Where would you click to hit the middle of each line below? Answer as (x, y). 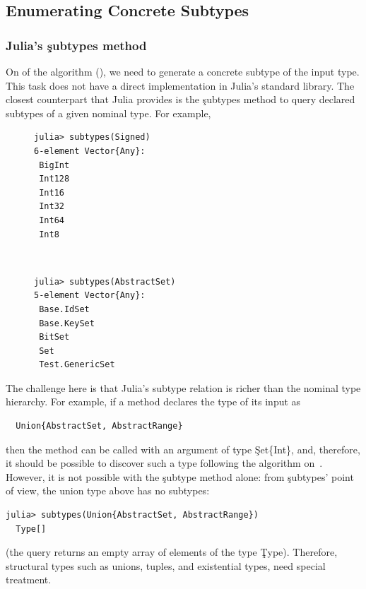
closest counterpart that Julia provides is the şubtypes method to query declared (181, 99)
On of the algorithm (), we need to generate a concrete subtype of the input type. (183, 71)
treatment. (29, 579)
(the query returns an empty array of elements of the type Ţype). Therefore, (172, 552)
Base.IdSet (64, 309)
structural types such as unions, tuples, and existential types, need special (166, 565)
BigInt (54, 165)
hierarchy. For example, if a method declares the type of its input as (153, 401)
